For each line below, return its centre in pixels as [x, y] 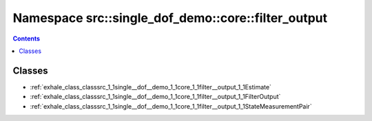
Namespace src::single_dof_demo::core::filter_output [170, 18]
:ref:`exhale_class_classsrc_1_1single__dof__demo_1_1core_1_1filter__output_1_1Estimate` [151, 87]
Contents [27, 38]
